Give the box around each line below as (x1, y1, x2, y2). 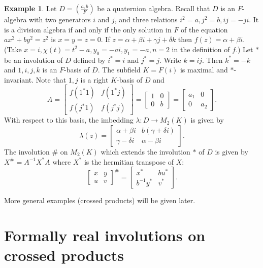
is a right (80, 74, 109, 85)
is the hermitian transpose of (84, 156, 174, 167)
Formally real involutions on (4, 224, 206, 245)
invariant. (4, 74, 34, 85)
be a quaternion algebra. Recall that (97, 3, 210, 13)
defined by (73, 54, 106, 65)
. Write (159, 54, 181, 65)
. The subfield (97, 64, 141, 75)
